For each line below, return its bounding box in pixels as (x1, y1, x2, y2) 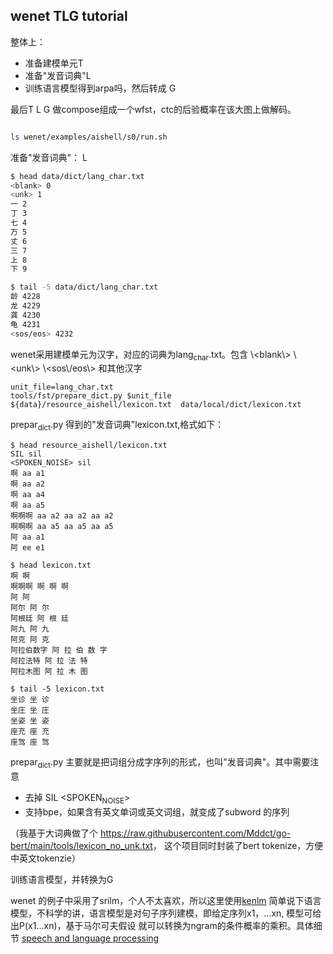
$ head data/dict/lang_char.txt (10, 171, 145, 181)
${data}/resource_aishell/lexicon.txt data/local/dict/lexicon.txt (10, 400, 302, 410)
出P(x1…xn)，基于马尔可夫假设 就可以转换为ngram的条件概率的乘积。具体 (10, 919, 314, 931)
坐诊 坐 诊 (10, 695, 50, 705)
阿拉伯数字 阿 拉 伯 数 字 (10, 645, 108, 656)
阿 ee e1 (10, 543, 45, 553)
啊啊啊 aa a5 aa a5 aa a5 (10, 522, 114, 532)
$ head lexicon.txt (10, 560, 92, 571)
